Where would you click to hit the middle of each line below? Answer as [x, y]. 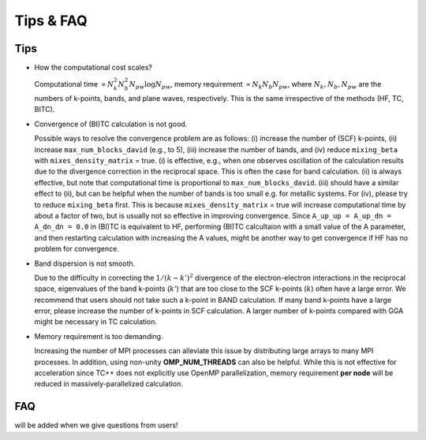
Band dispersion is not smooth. [85, 263]
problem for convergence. [77, 249]
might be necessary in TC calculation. [96, 322]
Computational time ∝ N [74, 84]
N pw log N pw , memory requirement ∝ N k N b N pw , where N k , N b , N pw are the [255, 85]
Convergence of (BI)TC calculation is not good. [111, 124]
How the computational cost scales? [93, 68]
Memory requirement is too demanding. [99, 336]
